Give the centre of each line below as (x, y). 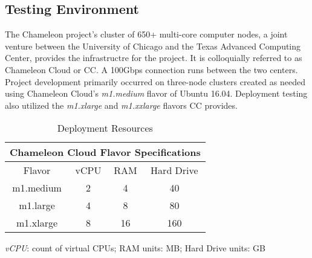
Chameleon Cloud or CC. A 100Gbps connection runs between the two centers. (151, 69)
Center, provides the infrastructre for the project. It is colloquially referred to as (154, 58)
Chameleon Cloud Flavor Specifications (105, 152)
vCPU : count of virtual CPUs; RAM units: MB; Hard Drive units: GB (135, 248)
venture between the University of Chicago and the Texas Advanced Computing (153, 46)
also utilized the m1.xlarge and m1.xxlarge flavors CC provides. (121, 105)
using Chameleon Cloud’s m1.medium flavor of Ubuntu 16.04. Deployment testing (156, 93)
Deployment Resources (105, 128)
